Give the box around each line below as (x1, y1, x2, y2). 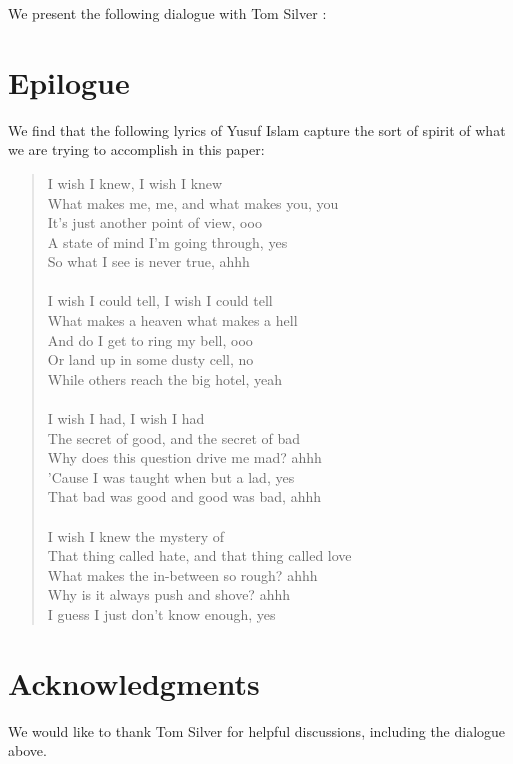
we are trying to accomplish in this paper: (8, 139, 265, 160)
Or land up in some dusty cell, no (47, 349, 254, 370)
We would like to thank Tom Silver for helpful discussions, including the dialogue (8, 720, 506, 741)
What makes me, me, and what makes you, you (47, 192, 339, 213)
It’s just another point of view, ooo (47, 212, 262, 233)
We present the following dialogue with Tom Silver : (8, 3, 327, 23)
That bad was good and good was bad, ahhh (47, 486, 321, 507)
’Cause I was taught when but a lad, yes (47, 466, 295, 487)
